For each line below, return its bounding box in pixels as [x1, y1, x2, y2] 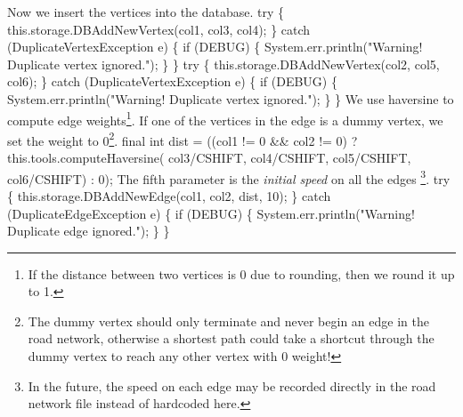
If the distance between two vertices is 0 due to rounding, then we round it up [28, 264, 455, 283]
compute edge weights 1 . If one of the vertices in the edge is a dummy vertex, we [7, 108, 443, 129]
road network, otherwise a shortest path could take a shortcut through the [28, 329, 435, 348]
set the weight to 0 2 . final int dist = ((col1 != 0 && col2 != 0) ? [7, 128, 358, 149]
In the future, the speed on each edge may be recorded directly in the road [28, 376, 436, 395]
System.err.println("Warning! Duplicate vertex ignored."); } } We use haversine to [7, 89, 454, 108]
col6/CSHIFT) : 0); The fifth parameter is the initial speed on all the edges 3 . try [7, 166, 451, 188]
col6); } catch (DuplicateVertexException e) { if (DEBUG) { [7, 72, 337, 91]
